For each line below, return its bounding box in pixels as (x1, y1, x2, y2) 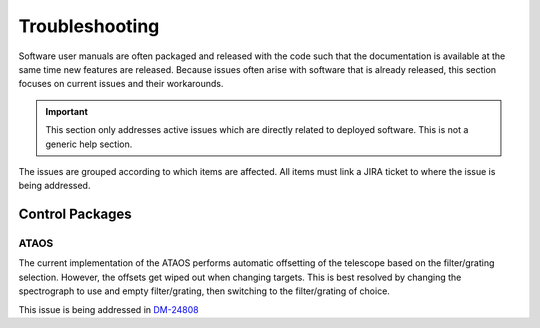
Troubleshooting (18, 15, 160, 37)
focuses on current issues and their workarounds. (18, 78, 224, 90)
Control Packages (18, 206, 132, 223)
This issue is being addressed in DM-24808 (18, 303, 199, 315)
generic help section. (45, 138, 133, 150)
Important (45, 105, 89, 117)
